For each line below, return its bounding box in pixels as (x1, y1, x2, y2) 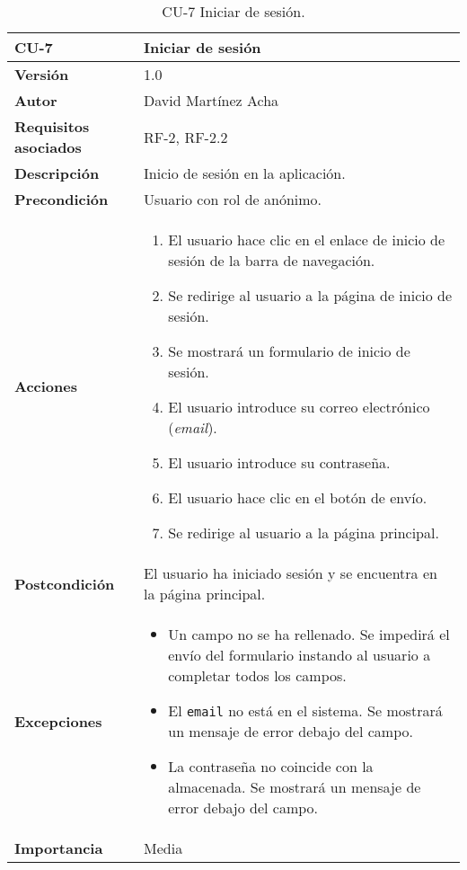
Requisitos (14, 116, 90, 137)
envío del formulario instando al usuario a (168, 644, 431, 665)
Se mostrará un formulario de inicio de (168, 341, 410, 361)
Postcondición (14, 573, 115, 594)
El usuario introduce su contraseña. (168, 452, 391, 473)
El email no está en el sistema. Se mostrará (168, 700, 443, 721)
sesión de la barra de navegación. (168, 250, 375, 271)
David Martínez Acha (144, 90, 279, 111)
